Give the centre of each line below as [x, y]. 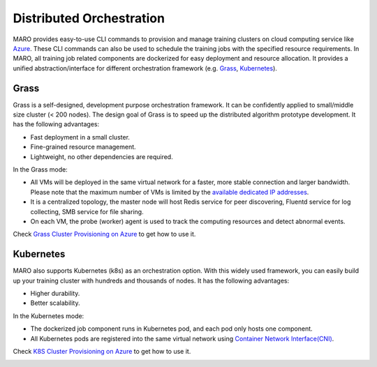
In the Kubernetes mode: [49, 316]
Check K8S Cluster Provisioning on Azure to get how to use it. [102, 351]
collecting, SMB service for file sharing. [87, 211]
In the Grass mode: [40, 169]
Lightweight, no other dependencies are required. [102, 156]
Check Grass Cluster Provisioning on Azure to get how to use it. [104, 234]
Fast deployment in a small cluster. [80, 137]
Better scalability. [55, 303]
